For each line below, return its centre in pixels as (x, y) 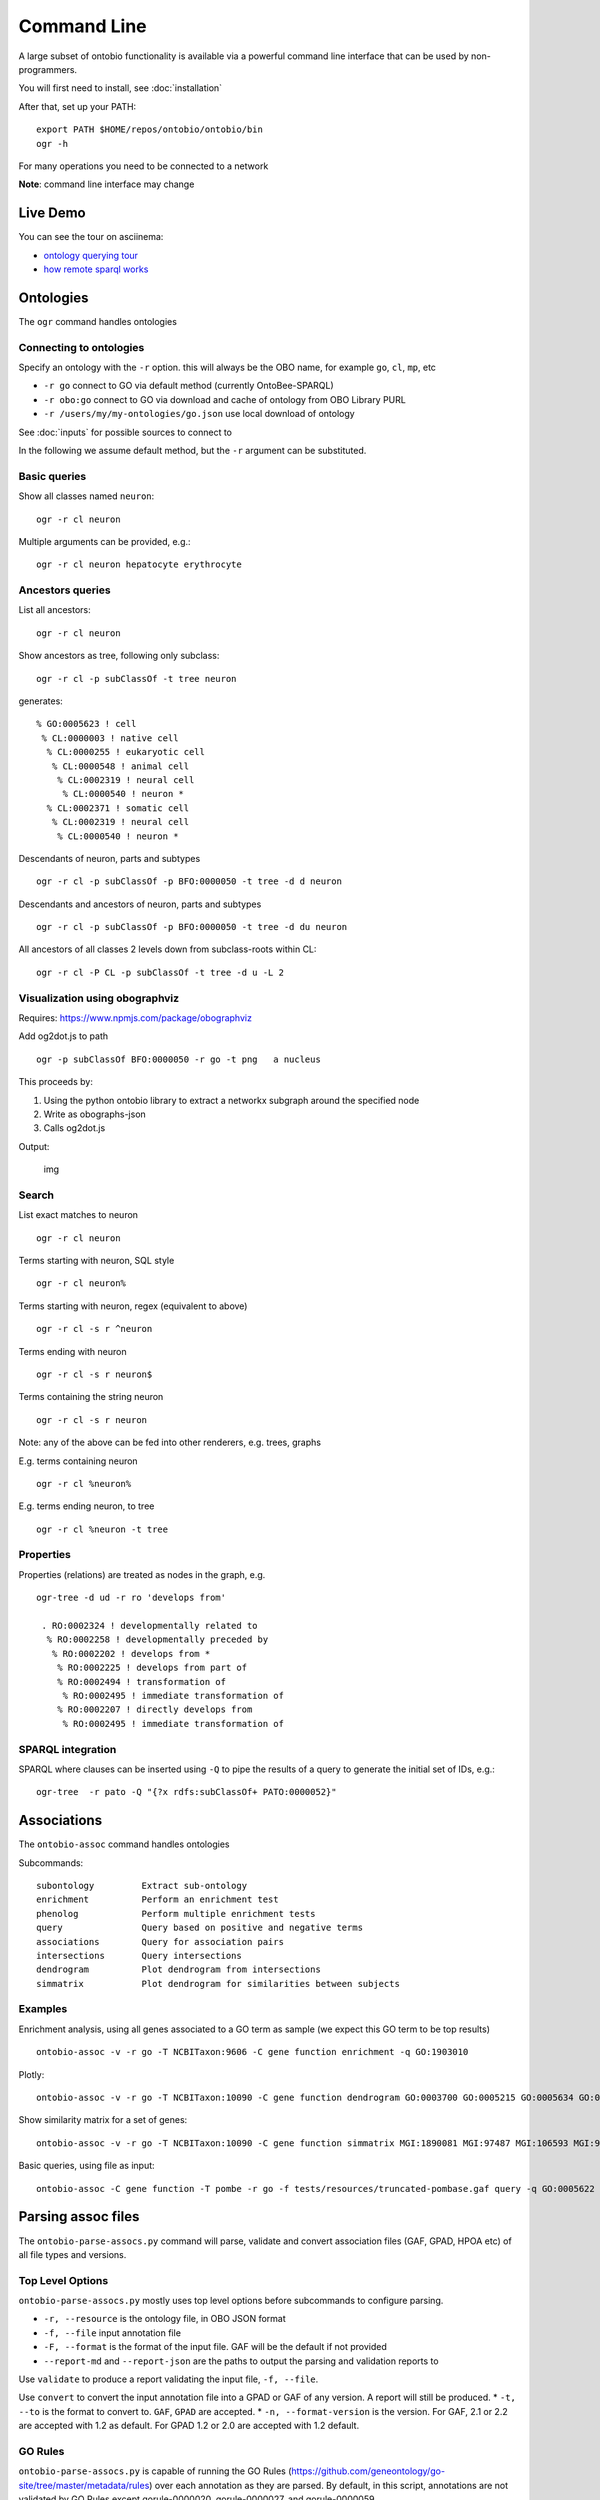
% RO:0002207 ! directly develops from (154, 1709)
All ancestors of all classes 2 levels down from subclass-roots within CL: (167, 949)
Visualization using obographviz (99, 998)
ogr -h (52, 143)
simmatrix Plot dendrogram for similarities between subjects (218, 1983)
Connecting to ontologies (81, 347)
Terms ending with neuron (72, 1351)
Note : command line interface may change (106, 184)
